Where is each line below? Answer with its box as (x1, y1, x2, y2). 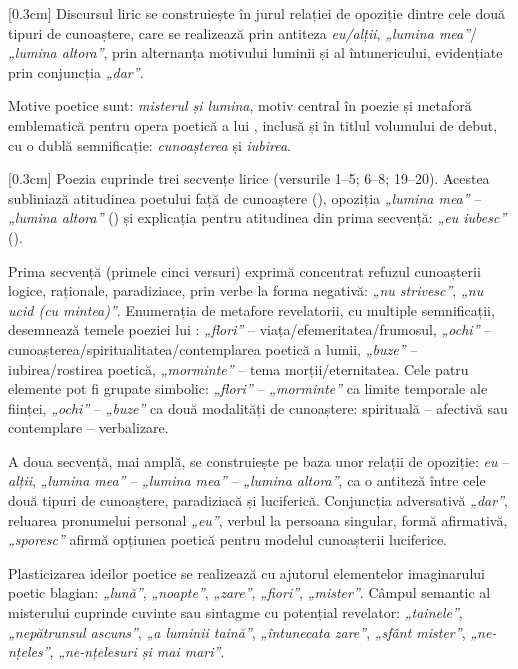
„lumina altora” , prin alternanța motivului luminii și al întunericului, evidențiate (8, 42, 503, 63)
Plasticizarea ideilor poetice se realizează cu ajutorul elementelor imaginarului (8, 562, 485, 583)
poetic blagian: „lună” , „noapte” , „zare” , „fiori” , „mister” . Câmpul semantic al (8, 582, 491, 603)
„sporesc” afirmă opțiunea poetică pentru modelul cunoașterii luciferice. (8, 529, 448, 550)
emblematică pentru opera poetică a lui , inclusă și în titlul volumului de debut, (8, 114, 498, 135)
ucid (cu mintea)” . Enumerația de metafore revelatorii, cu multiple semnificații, (8, 299, 495, 320)
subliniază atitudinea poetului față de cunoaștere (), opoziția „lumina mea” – (8, 187, 482, 208)
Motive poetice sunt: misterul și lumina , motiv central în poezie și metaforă (8, 95, 472, 116)
